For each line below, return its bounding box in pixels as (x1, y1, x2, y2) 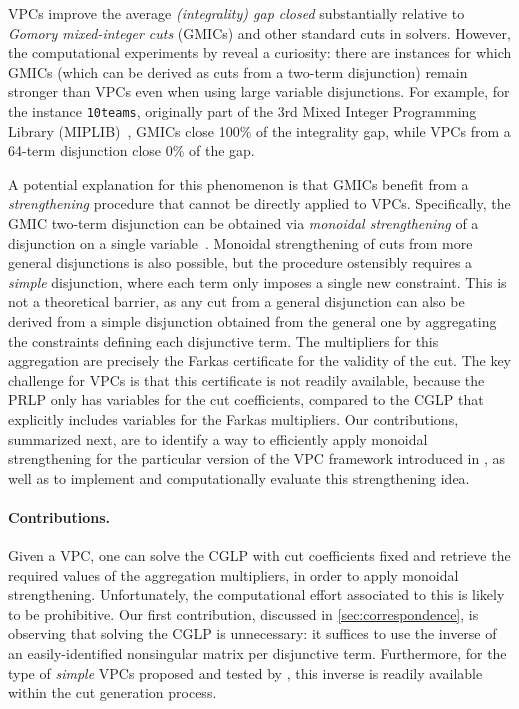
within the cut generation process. (8, 682, 217, 703)
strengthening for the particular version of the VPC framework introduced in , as (8, 448, 506, 469)
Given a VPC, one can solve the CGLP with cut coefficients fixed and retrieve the (8, 545, 511, 566)
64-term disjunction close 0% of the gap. (8, 140, 255, 161)
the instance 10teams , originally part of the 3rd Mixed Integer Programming (8, 100, 477, 121)
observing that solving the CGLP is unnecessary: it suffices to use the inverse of (8, 623, 497, 644)
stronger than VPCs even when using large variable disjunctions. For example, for (8, 81, 510, 102)
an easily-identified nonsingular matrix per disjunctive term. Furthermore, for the (8, 643, 507, 664)
